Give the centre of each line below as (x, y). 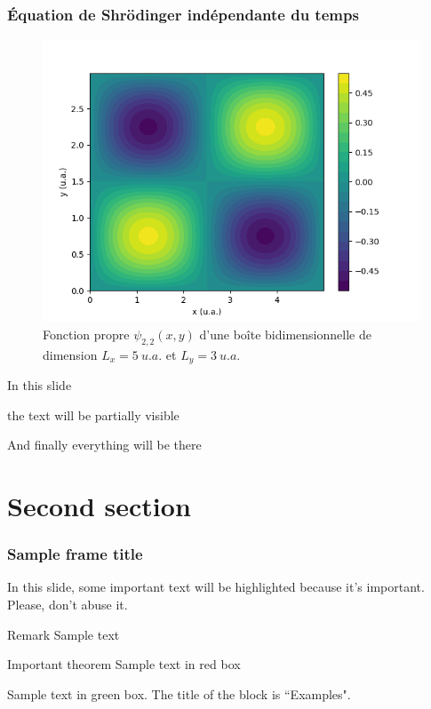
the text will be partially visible (93, 414)
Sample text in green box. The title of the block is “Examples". (179, 693)
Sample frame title (75, 554)
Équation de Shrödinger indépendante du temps (183, 14)
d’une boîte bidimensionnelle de (285, 334)
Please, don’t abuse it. (68, 605)
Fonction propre (86, 334)
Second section (99, 506)
